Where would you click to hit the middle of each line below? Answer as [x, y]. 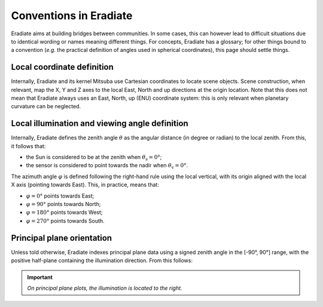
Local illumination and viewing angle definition [100, 123]
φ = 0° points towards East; [60, 196]
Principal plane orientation [62, 238]
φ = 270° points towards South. [65, 220]
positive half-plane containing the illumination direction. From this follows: [102, 260]
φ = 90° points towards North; [63, 204]
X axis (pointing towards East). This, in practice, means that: [85, 185]
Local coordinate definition [62, 67]
